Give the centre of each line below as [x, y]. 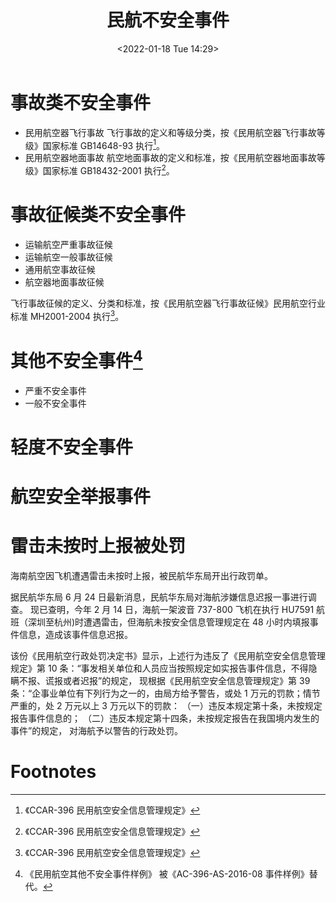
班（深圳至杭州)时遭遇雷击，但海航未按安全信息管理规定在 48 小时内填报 [160, 622]
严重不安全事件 [55, 390]
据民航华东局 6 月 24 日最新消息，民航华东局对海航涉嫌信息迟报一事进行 [159, 597]
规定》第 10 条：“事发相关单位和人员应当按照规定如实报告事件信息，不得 [159, 668]
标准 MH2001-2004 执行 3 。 [67, 315]
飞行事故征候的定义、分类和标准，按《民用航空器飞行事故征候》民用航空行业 [168, 303]
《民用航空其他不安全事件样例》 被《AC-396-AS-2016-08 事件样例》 [167, 874]
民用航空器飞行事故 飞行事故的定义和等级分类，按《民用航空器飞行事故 [170, 132]
